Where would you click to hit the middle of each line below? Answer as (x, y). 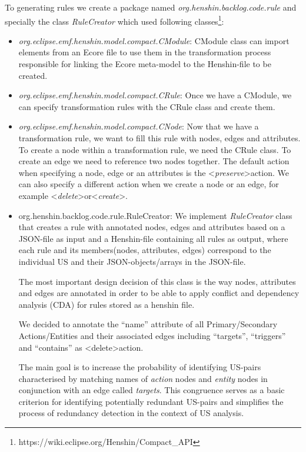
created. (33, 75)
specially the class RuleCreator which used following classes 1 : (114, 20)
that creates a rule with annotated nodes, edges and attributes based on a (152, 227)
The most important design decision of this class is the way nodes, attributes (157, 281)
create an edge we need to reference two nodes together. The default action (154, 161)
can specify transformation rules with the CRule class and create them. (147, 106)
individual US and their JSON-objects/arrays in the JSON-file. (132, 261)
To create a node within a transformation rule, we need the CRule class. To (155, 149)
